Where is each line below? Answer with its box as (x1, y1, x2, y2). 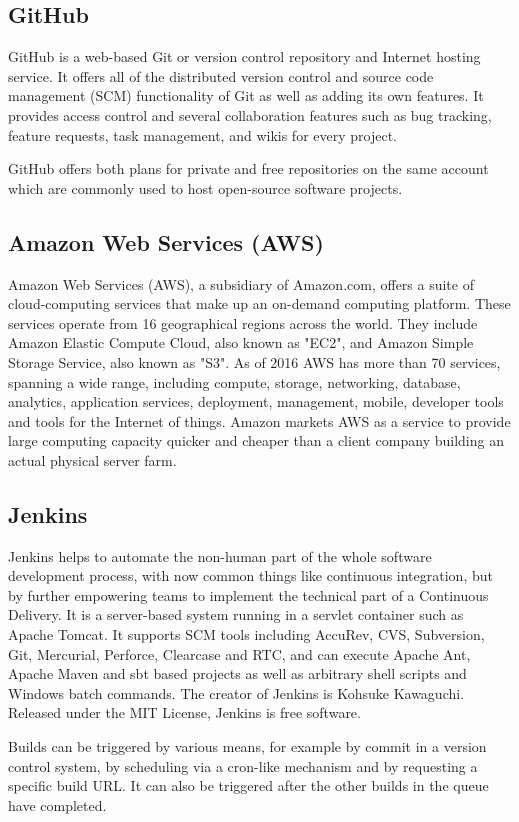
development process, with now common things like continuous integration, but (8, 565, 493, 586)
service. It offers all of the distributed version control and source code (8, 65, 434, 86)
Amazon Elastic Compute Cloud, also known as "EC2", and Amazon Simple (8, 332, 474, 353)
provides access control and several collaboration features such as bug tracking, (8, 104, 492, 125)
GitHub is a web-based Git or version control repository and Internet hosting (8, 46, 481, 67)
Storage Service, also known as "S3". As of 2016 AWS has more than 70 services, (8, 351, 501, 372)
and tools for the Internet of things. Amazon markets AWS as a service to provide (8, 410, 511, 431)
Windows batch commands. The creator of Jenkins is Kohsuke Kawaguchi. (8, 682, 465, 703)
